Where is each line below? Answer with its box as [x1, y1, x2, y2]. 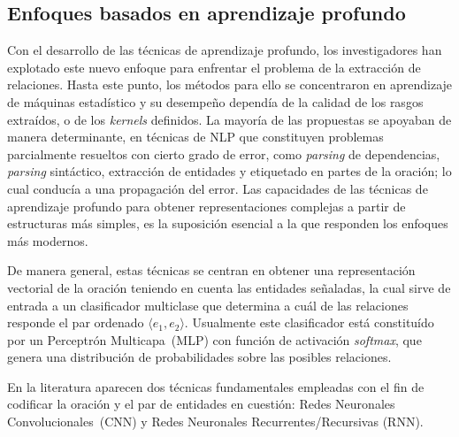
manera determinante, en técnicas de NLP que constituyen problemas [7, 127, 384, 146]
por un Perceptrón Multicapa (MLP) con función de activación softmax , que [7, 330, 422, 349]
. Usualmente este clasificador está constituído [184, 313, 434, 332]
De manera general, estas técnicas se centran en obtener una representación [7, 261, 416, 280]
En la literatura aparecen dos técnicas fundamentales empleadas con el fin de [7, 377, 425, 395]
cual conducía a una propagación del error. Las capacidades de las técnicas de [7, 179, 428, 197]
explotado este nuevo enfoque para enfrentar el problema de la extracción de [7, 57, 421, 76]
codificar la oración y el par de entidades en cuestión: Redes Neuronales [7, 395, 395, 413]
